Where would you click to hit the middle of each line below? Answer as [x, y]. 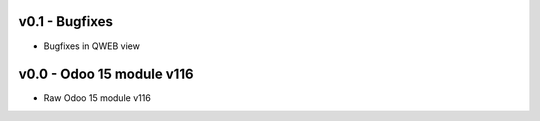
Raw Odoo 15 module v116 [97, 98]
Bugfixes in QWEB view [91, 46]
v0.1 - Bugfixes [66, 21]
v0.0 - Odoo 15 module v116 [106, 74]
